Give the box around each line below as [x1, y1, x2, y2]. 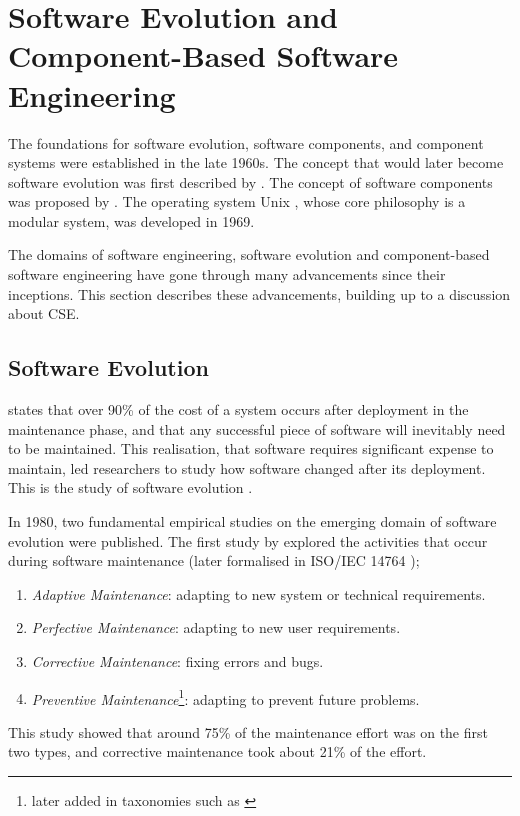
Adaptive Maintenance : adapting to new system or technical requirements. [31, 583, 486, 604]
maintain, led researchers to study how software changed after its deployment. [8, 457, 486, 478]
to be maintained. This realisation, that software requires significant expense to [8, 438, 494, 459]
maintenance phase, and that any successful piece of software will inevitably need [8, 418, 506, 439]
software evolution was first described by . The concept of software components [8, 171, 493, 192]
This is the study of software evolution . [8, 477, 253, 498]
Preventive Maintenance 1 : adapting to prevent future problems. [31, 685, 420, 709]
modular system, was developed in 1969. [8, 210, 255, 231]
